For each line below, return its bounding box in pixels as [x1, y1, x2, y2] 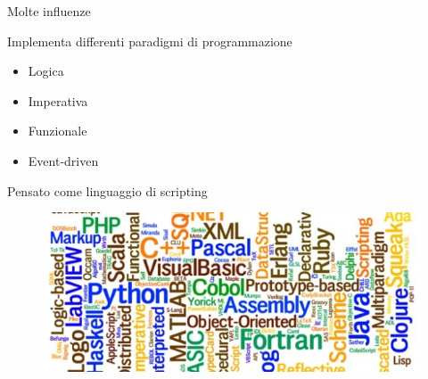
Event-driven [28, 151, 99, 169]
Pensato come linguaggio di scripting [7, 181, 208, 200]
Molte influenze [7, 2, 91, 20]
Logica [28, 62, 64, 80]
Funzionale [28, 121, 87, 140]
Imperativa [28, 91, 88, 110]
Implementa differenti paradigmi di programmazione [7, 31, 292, 50]
